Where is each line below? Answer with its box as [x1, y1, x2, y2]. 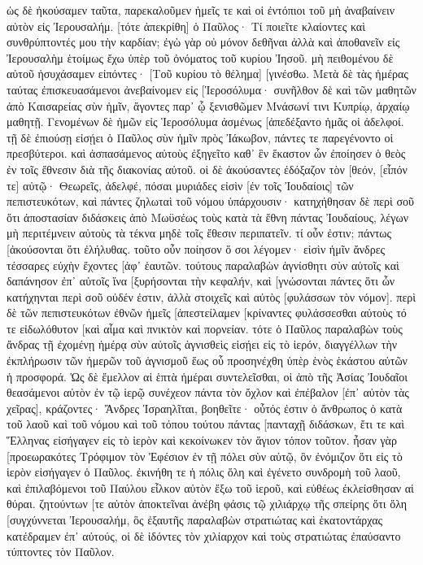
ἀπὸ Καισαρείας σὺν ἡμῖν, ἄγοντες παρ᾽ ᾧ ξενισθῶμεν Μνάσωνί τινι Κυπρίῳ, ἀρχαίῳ [7, 97, 410, 114]
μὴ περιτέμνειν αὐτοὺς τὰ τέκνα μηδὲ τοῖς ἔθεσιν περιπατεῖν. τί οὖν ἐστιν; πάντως [7, 224, 392, 241]
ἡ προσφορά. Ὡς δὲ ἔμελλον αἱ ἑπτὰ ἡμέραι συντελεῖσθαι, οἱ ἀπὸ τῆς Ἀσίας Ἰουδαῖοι [7, 367, 408, 385]
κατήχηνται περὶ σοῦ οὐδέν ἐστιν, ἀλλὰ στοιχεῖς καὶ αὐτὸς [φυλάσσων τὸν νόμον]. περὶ [7, 288, 416, 305]
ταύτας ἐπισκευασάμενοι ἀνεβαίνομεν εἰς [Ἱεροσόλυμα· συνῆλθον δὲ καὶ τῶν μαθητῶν [7, 80, 416, 98]
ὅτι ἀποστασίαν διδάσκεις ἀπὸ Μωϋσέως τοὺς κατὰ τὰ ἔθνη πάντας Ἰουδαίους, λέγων [7, 208, 408, 225]
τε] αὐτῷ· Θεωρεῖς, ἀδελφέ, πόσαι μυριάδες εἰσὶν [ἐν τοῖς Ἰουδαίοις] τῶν [7, 176, 354, 193]
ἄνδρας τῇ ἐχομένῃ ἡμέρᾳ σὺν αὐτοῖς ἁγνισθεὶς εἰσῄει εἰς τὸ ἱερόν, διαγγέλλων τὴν [7, 336, 398, 353]
